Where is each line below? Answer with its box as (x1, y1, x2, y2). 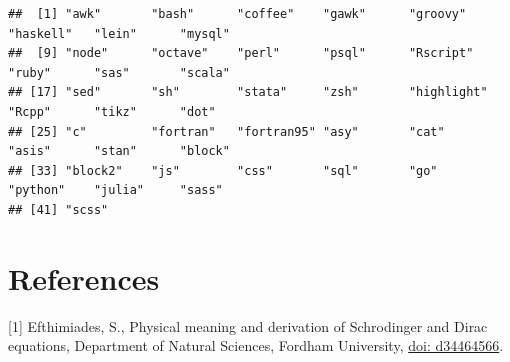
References (8, 257, 160, 298)
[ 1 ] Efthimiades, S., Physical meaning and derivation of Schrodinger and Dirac (8, 315, 488, 336)
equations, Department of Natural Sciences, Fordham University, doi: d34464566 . (8, 335, 504, 356)
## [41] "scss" (8, 202, 109, 217)
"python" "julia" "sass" (8, 183, 223, 198)
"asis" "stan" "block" (8, 144, 230, 159)
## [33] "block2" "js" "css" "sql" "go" (8, 163, 438, 178)
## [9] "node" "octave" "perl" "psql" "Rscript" (8, 46, 474, 61)
